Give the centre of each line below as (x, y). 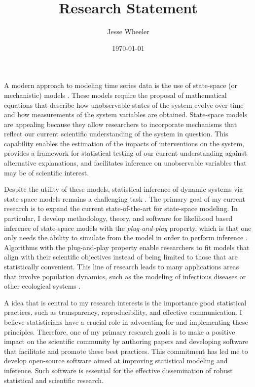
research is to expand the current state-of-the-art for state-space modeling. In (121, 208)
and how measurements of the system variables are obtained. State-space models (126, 114)
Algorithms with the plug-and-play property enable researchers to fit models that (127, 247)
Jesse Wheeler (128, 31)
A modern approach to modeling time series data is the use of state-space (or (121, 85)
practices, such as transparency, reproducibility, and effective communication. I (123, 312)
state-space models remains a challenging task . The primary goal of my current (125, 198)
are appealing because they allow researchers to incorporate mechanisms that (121, 124)
